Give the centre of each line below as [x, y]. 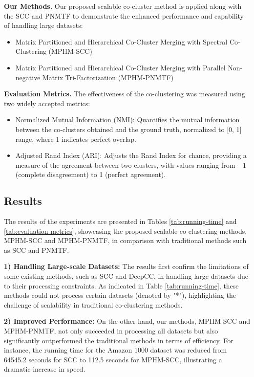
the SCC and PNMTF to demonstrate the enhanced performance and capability [124, 15]
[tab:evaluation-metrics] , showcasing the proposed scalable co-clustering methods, [126, 231]
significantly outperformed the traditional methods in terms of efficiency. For [119, 340]
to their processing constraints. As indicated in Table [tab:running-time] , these [121, 285]
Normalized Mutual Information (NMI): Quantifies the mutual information [127, 120]
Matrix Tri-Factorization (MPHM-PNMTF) [108, 77]
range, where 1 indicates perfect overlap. [76, 139]
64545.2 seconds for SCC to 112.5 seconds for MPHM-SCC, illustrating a [113, 359]
